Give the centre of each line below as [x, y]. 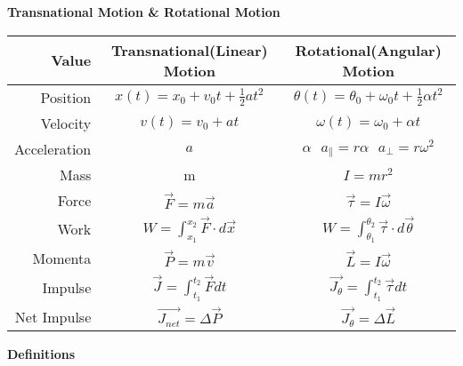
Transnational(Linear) [189, 50]
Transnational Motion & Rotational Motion [144, 12]
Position [66, 97]
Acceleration [53, 148]
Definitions [41, 354]
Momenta [62, 259]
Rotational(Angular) [368, 50]
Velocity [66, 123]
